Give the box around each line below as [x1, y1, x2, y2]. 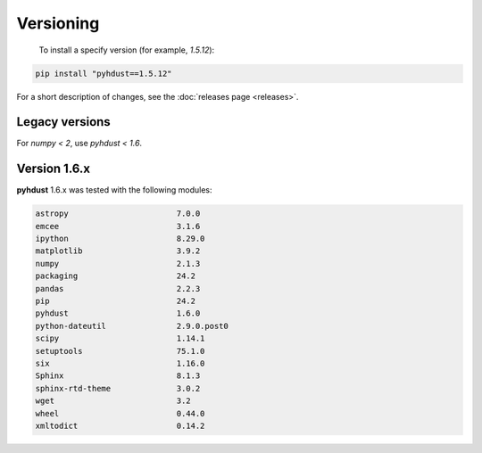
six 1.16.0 [35, 358, 205, 368]
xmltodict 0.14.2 [35, 420, 205, 431]
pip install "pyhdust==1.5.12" [35, 68, 173, 78]
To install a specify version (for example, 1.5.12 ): [38, 45, 215, 55]
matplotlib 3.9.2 [35, 246, 201, 256]
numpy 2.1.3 [35, 259, 201, 268]
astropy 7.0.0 [35, 209, 201, 218]
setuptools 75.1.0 [35, 346, 205, 356]
